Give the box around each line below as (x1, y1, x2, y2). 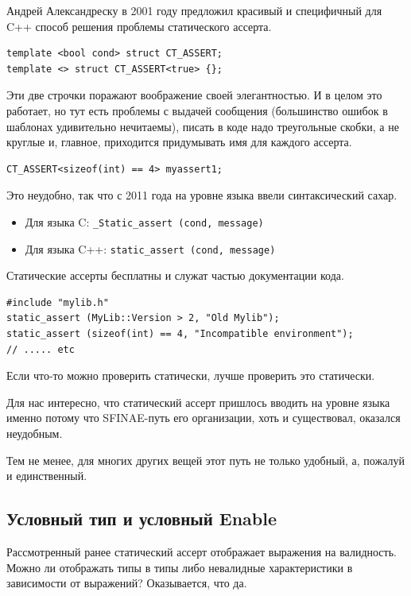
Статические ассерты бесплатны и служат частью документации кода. (6, 267, 344, 284)
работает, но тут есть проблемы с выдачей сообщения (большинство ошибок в (6, 102, 388, 118)
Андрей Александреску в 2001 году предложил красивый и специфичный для (6, 2, 382, 18)
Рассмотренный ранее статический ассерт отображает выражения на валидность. (6, 543, 397, 559)
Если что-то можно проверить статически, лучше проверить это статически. (6, 367, 375, 384)
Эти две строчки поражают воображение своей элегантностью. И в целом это (6, 87, 382, 103)
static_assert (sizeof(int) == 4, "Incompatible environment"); (6, 328, 354, 340)
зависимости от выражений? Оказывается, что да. (6, 575, 247, 591)
